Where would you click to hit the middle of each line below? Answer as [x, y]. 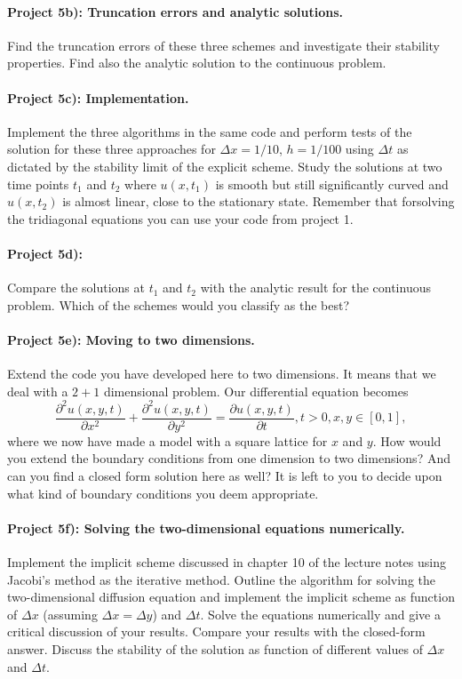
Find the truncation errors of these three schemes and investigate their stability [223, 45]
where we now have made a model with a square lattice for [167, 440]
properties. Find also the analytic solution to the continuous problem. [197, 63]
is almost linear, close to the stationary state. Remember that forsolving [259, 201]
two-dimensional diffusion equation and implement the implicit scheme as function [231, 597]
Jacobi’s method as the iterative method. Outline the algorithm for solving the [222, 579]
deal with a [38, 391]
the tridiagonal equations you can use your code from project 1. [180, 218]
